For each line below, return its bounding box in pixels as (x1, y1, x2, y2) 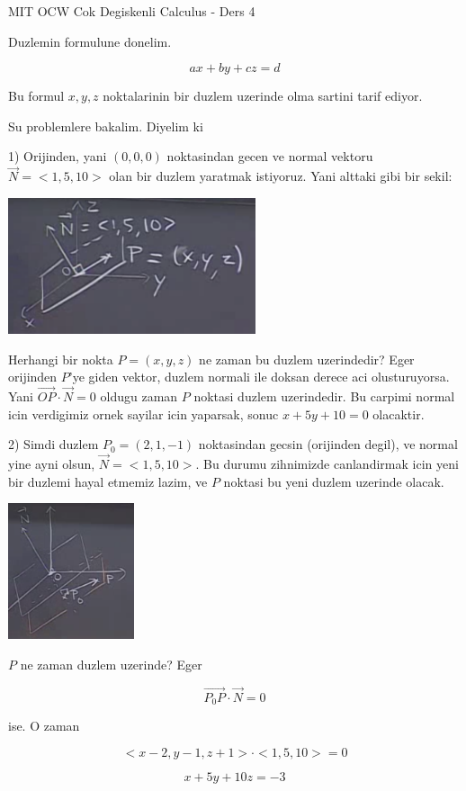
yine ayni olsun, (8, 454, 95, 472)
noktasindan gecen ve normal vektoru (166, 147, 373, 166)
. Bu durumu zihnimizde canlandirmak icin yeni (195, 454, 459, 472)
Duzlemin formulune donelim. (8, 31, 172, 50)
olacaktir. (372, 404, 425, 423)
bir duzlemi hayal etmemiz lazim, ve (8, 472, 208, 490)
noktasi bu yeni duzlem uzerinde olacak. (223, 472, 444, 490)
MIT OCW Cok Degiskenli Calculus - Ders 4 (8, 2, 255, 20)
